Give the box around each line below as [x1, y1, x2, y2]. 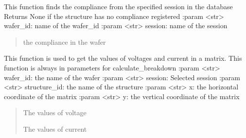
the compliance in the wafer [23, 36, 106, 47]
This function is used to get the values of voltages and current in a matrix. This [4, 53, 242, 63]
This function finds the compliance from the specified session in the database [4, 1, 233, 11]
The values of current [23, 123, 87, 134]
